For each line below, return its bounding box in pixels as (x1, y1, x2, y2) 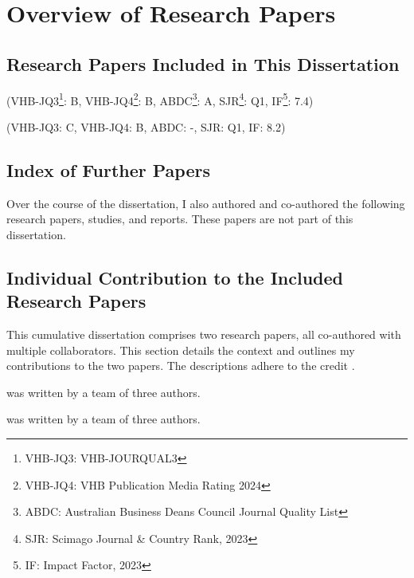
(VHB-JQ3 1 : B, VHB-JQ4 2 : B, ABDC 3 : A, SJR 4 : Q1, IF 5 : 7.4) (6, 89, 314, 108)
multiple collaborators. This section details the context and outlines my (6, 341, 355, 358)
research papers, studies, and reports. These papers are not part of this (6, 210, 353, 227)
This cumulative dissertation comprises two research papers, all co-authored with (6, 326, 401, 342)
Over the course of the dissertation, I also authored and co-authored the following (6, 195, 405, 211)
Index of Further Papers (6, 157, 210, 182)
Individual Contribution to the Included (6, 265, 343, 289)
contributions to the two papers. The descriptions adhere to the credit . (6, 357, 355, 374)
